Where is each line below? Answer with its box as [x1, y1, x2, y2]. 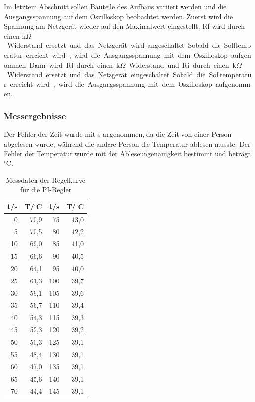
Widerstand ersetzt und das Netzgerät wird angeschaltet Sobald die [7, 40, 221, 50]
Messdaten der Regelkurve [6, 174, 85, 185]
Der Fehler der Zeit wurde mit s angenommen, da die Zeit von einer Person [4, 129, 232, 139]
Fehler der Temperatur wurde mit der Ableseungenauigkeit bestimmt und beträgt [4, 148, 251, 159]
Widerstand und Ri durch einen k [129, 59, 237, 70]
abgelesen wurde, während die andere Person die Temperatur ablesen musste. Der [4, 138, 251, 149]
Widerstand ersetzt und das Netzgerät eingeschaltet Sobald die [7, 69, 206, 80]
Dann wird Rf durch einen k [29, 59, 120, 70]
